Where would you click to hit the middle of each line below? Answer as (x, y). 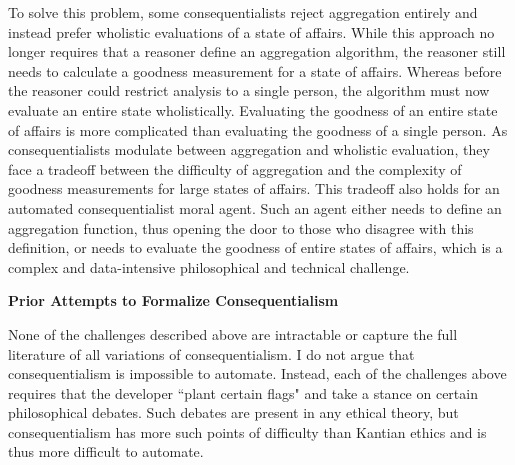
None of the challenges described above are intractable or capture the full (233, 333)
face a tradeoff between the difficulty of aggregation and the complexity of (235, 168)
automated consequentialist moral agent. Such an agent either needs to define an (255, 207)
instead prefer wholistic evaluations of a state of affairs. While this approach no (251, 31)
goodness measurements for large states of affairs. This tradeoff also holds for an (254, 188)
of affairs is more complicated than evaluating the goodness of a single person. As (258, 129)
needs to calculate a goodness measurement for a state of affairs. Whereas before (255, 70)
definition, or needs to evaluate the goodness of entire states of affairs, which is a (255, 247)
